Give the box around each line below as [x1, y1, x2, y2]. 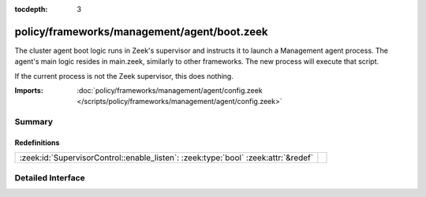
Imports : [14, 86, 43, 95]
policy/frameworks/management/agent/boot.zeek [14, 24, 268, 39]
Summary [14, 117, 54, 128]
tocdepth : [14, 5, 48, 13]
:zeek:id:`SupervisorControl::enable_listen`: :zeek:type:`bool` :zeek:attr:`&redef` [19, 152, 314, 163]
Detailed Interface [14, 172, 86, 183]
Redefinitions [14, 138, 60, 147]
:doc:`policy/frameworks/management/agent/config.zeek [77, 86, 263, 95]
